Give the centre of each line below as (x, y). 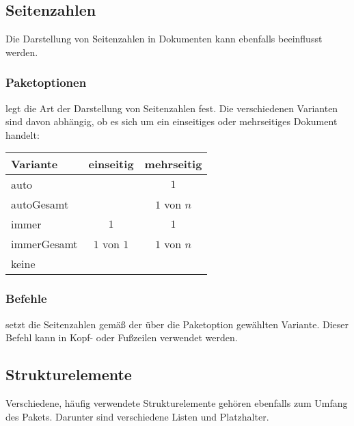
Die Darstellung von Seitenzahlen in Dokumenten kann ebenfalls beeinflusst (164, 39)
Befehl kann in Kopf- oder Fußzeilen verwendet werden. (122, 337)
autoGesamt (40, 204)
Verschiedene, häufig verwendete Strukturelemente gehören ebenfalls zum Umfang (177, 403)
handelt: (23, 134)
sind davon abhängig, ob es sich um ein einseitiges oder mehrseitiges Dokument (172, 121)
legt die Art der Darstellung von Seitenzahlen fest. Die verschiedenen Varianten (172, 108)
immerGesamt (44, 244)
